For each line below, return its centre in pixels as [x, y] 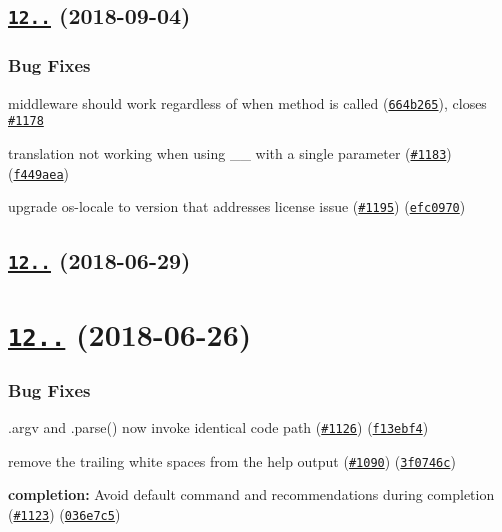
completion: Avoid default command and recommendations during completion [251, 494]
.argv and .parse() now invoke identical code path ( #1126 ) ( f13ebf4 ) [218, 426]
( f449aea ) [39, 172]
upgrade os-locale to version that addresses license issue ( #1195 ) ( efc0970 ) [237, 206]
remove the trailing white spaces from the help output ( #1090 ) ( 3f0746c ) [232, 460]
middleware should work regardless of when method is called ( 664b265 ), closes [247, 102]
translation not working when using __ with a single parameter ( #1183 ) [230, 152]
